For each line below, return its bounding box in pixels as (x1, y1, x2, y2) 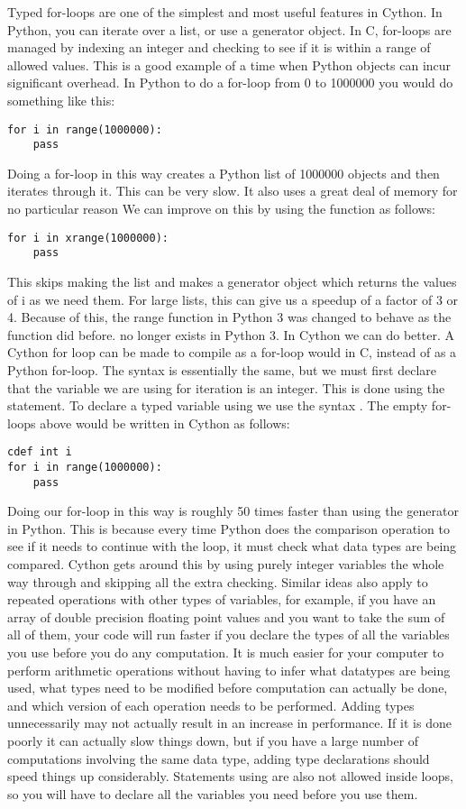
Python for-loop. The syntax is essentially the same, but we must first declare (7, 360, 437, 379)
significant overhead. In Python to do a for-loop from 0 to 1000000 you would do (7, 73, 453, 92)
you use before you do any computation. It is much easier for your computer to (7, 643, 444, 662)
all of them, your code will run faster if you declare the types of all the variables (7, 625, 450, 644)
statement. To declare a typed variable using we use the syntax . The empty (7, 396, 428, 415)
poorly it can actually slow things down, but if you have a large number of (7, 731, 419, 749)
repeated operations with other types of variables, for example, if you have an (7, 590, 436, 609)
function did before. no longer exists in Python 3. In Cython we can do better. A (7, 325, 454, 344)
